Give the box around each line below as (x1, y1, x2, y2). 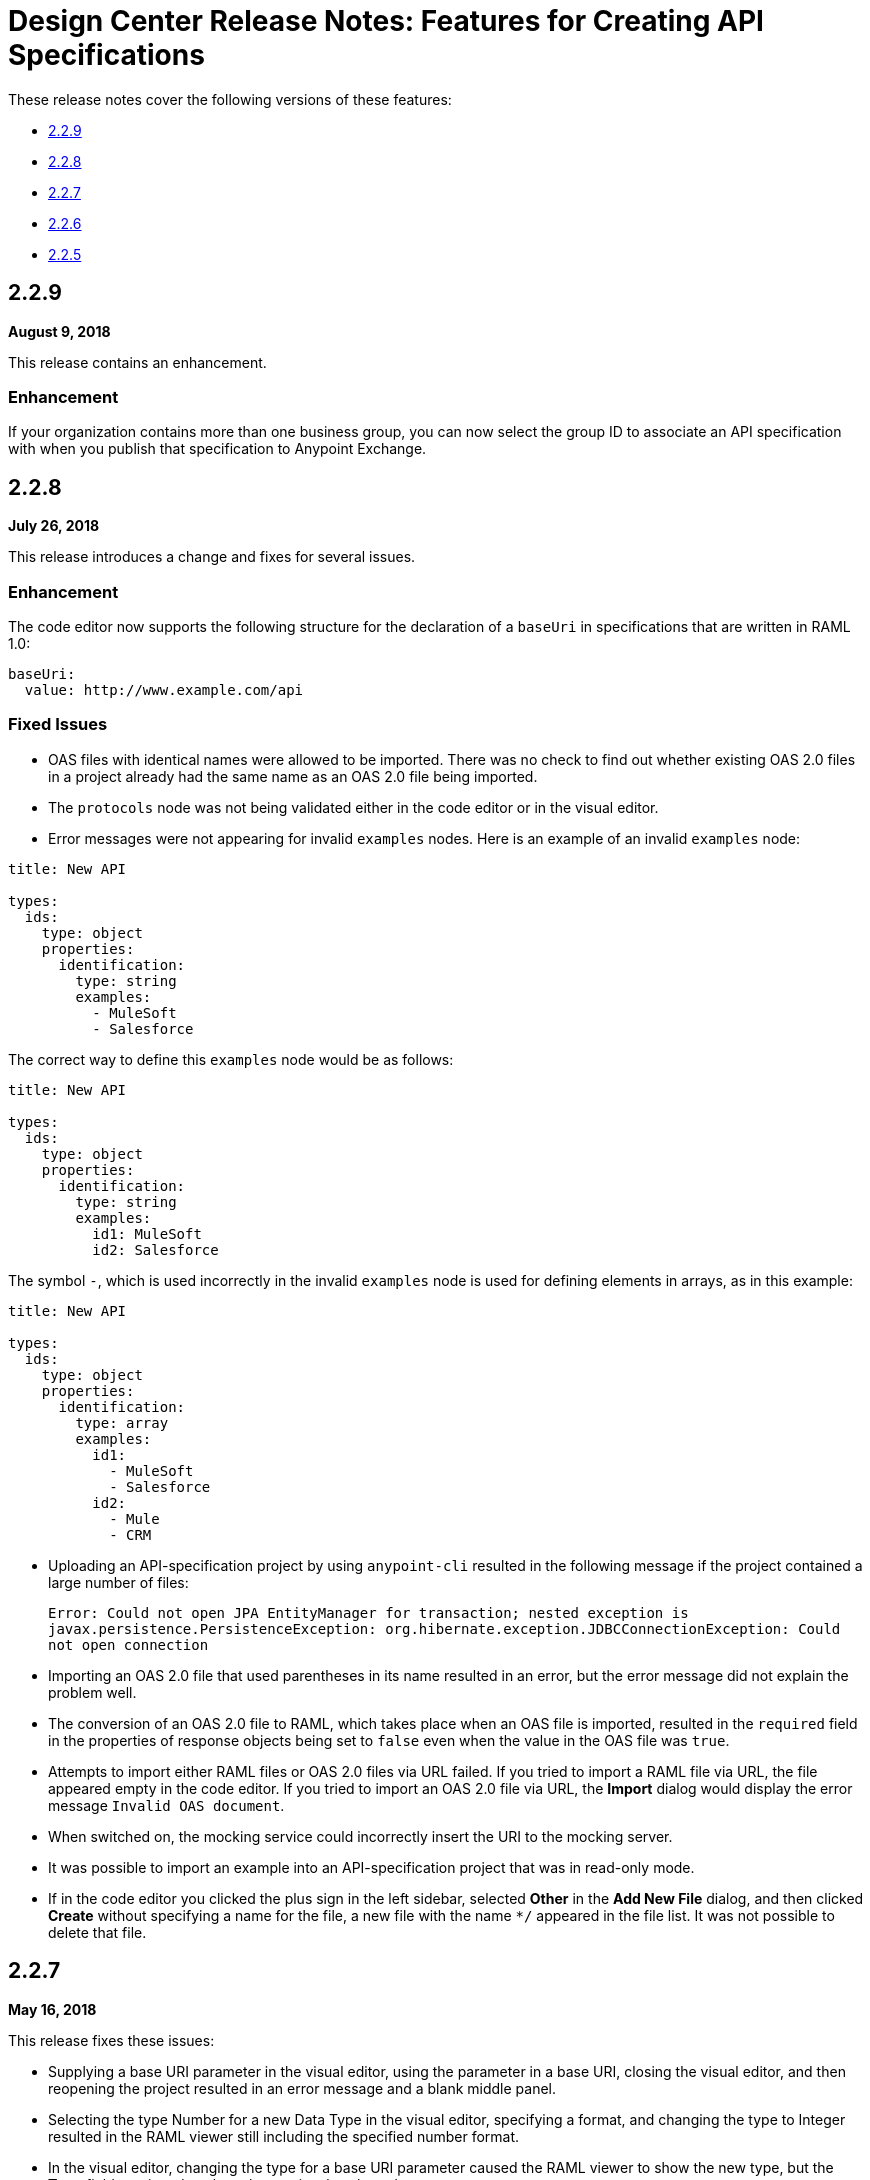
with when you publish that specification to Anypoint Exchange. (8, 440, 427, 458)
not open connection (48, 1636, 209, 1653)
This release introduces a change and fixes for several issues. (8, 548, 416, 566)
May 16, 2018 (8, 2000, 97, 2018)
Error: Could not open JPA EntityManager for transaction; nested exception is (48, 1604, 689, 1621)
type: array (75, 1414, 169, 1431)
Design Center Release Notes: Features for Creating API (8, 4, 764, 38)
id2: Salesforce (92, 1241, 219, 1258)
